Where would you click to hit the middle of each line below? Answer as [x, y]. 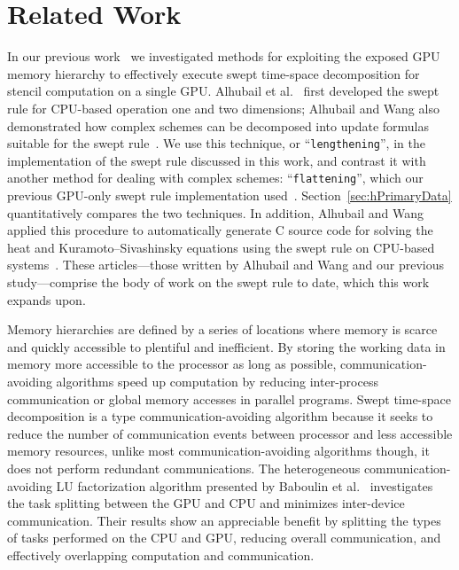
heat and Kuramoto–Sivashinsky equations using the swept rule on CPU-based [221, 247]
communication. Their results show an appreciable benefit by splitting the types [224, 520]
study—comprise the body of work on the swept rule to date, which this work [218, 281]
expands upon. [47, 299]
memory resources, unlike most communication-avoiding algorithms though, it [218, 451]
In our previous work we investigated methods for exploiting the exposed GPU [224, 56]
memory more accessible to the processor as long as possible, [172, 364]
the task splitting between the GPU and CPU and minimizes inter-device [206, 503]
